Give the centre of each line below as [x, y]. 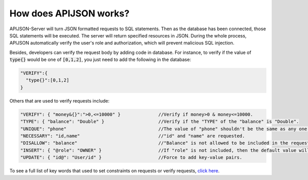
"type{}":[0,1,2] [47, 80]
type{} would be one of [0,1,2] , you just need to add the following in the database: [100, 59]
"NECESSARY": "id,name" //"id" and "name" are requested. [133, 136]
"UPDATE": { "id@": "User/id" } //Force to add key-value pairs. [131, 157]
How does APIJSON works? [70, 13]
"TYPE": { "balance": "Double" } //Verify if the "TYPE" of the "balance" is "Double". [160, 122]
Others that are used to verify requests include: [60, 101]
